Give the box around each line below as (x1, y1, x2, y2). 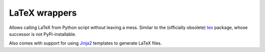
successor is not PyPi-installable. (9, 31, 77, 37)
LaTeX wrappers (9, 7, 77, 18)
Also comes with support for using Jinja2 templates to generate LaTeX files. (9, 40, 162, 46)
